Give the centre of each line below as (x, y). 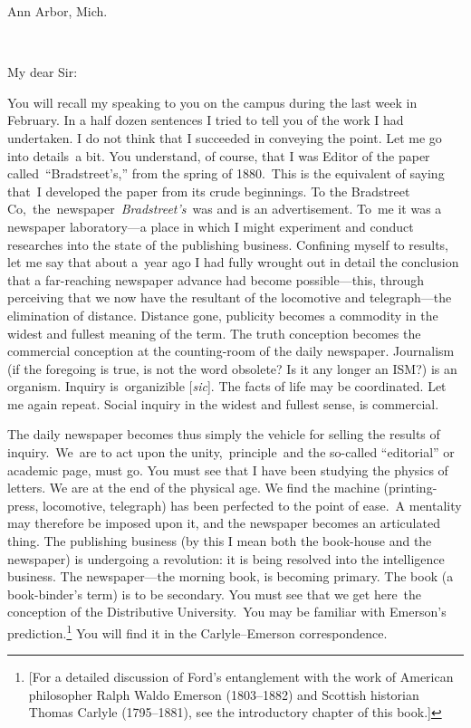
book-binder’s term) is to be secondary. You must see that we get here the (215, 594)
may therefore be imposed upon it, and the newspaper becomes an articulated (224, 523)
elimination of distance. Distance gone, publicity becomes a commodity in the (223, 315)
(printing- (410, 488)
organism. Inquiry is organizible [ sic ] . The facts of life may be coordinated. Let (227, 386)
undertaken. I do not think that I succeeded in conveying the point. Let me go (225, 137)
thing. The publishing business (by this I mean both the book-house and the (220, 541)
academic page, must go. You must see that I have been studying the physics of (228, 469)
